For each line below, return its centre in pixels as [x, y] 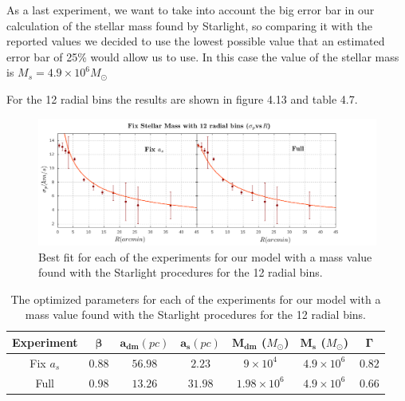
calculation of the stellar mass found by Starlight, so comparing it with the [189, 25]
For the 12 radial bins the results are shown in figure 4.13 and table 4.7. [182, 98]
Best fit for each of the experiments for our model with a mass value [205, 256]
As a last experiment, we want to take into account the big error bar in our [191, 10]
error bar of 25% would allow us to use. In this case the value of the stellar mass [203, 56]
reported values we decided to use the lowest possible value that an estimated [196, 41]
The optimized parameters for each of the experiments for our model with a [196, 299]
